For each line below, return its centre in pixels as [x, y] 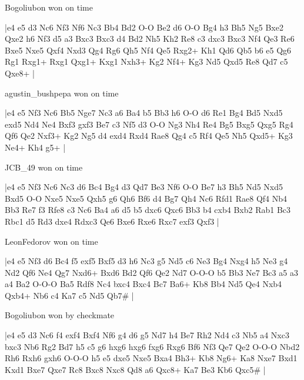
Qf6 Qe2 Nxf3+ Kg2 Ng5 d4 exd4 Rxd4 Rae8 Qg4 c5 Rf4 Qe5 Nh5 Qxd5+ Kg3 [149, 136]
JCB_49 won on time [44, 167]
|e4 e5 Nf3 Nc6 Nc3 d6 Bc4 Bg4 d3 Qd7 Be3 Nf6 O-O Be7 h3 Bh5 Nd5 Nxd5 [144, 187]
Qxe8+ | [20, 73]
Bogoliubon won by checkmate [60, 315]
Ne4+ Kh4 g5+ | [35, 147]
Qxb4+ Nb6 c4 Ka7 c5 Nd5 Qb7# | [69, 295]
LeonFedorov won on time [51, 241]
